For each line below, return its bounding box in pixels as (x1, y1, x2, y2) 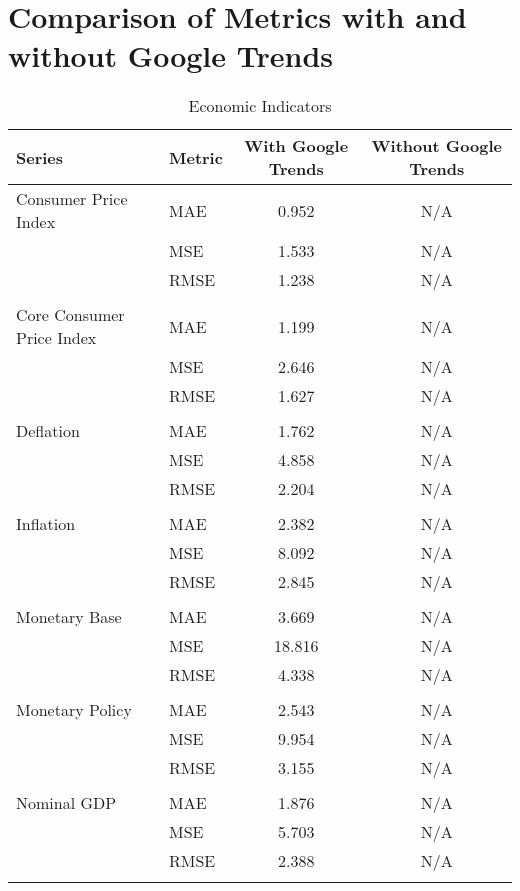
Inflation (16, 512, 76, 536)
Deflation (16, 419, 80, 443)
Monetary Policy (16, 698, 132, 722)
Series (16, 145, 64, 169)
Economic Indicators (188, 94, 332, 118)
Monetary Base (16, 605, 122, 629)
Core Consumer (16, 303, 125, 327)
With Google (244, 134, 349, 158)
